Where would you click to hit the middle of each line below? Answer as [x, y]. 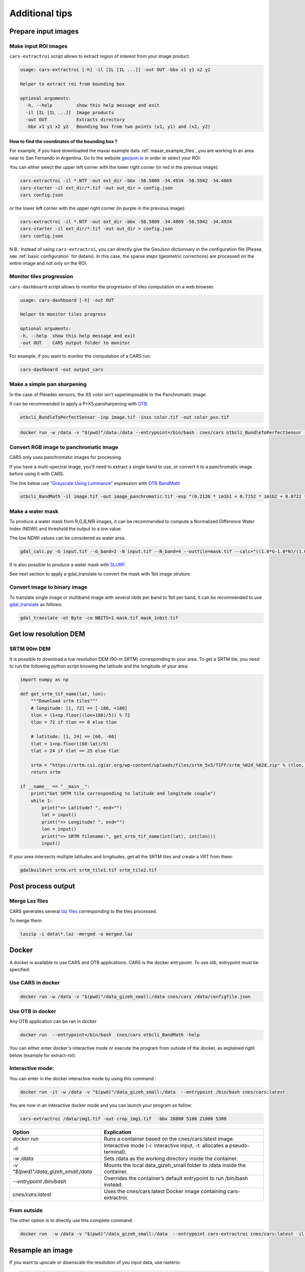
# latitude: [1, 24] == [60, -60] [74, 737]
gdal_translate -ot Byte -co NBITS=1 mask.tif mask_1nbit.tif [99, 618]
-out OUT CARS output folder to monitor [75, 343]
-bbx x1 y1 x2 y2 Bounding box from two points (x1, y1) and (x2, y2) [118, 127]
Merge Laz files [29, 901]
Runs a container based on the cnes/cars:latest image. [169, 1139]
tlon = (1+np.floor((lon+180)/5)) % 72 [81, 715]
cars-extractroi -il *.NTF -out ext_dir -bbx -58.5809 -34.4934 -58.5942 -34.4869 [126, 181]
